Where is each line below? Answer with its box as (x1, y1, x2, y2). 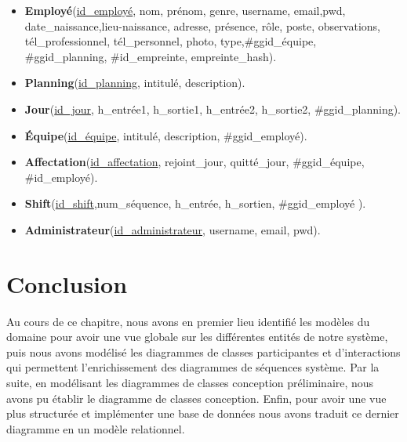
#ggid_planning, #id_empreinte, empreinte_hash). (24, 48, 277, 64)
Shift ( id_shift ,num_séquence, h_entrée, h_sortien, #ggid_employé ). (24, 195, 366, 212)
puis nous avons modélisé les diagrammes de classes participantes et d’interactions (6, 343, 401, 360)
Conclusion (6, 267, 128, 299)
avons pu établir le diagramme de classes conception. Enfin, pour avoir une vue (6, 389, 387, 406)
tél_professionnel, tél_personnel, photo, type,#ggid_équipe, (24, 33, 317, 49)
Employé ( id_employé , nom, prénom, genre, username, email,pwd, (24, 2, 346, 18)
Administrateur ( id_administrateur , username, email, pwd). (24, 221, 321, 237)
